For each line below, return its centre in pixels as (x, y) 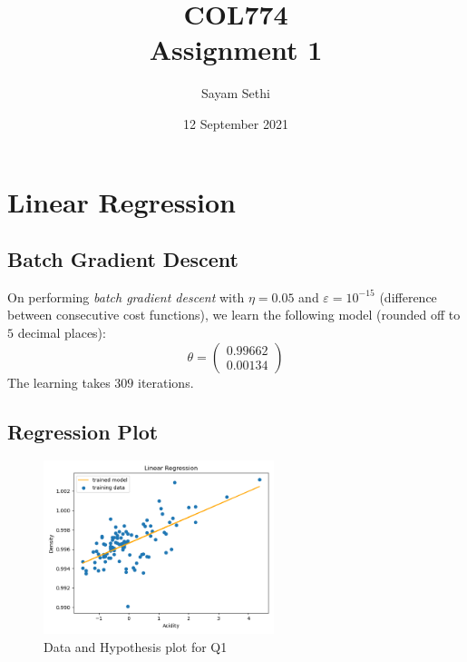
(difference (408, 296)
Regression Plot (83, 431)
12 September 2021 (236, 123)
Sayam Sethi (236, 93)
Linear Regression (122, 201)
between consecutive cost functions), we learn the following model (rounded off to (234, 315)
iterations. (165, 382)
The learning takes (59, 382)
